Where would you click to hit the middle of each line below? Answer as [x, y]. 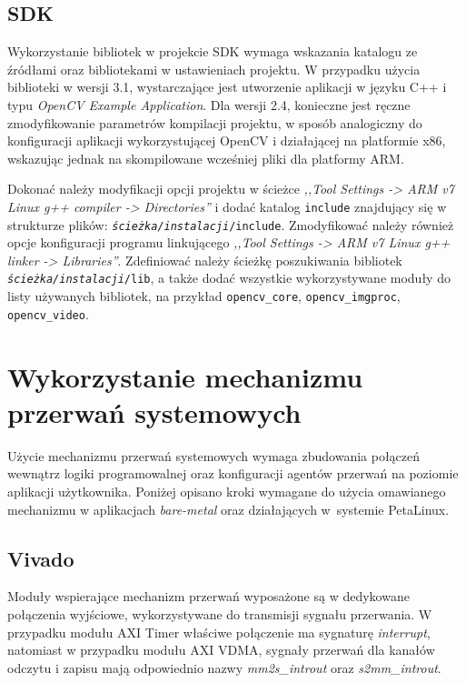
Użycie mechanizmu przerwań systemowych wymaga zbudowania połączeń [214, 455]
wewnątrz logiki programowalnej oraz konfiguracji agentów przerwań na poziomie [233, 473]
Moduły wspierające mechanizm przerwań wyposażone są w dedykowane [208, 596]
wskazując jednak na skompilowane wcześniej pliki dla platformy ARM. [206, 158]
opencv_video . [48, 313]
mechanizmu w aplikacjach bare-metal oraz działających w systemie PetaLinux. [228, 509]
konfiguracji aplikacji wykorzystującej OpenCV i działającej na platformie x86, [227, 141]
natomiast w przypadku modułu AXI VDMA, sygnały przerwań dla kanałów [221, 650]
